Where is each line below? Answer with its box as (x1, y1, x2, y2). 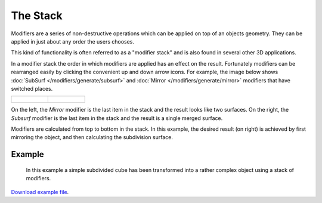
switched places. (11, 85, 53, 92)
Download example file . (11, 188, 69, 195)
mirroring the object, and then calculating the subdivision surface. (11, 134, 173, 141)
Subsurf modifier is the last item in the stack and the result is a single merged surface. (11, 114, 223, 122)
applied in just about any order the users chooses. (11, 38, 134, 45)
